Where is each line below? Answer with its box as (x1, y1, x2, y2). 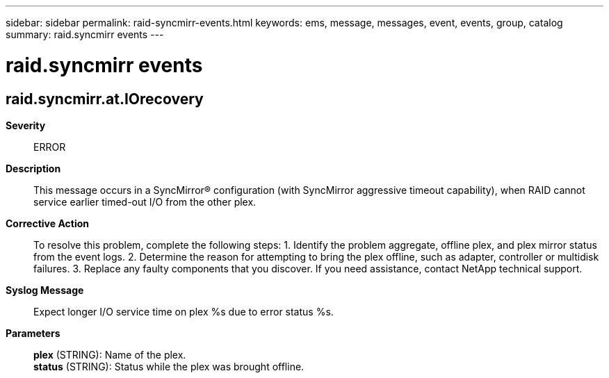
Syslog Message (6, 283, 84, 296)
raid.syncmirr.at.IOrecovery (6, 90, 204, 108)
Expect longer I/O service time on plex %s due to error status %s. (33, 305, 334, 318)
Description (6, 162, 61, 174)
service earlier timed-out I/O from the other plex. (33, 195, 257, 208)
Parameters (6, 327, 60, 339)
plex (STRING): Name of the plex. (33, 348, 186, 361)
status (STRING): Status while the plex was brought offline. (33, 360, 304, 372)
